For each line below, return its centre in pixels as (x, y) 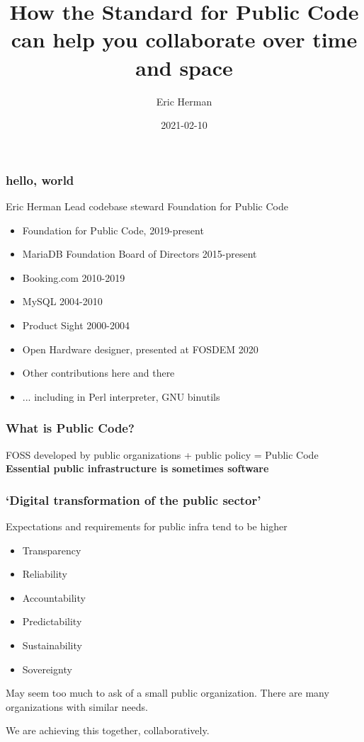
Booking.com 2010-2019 (74, 277)
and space (184, 67)
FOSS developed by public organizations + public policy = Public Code (162, 454)
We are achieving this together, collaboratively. (108, 730)
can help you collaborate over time (184, 39)
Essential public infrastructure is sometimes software (137, 468)
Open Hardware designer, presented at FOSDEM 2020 (140, 349)
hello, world (40, 179)
